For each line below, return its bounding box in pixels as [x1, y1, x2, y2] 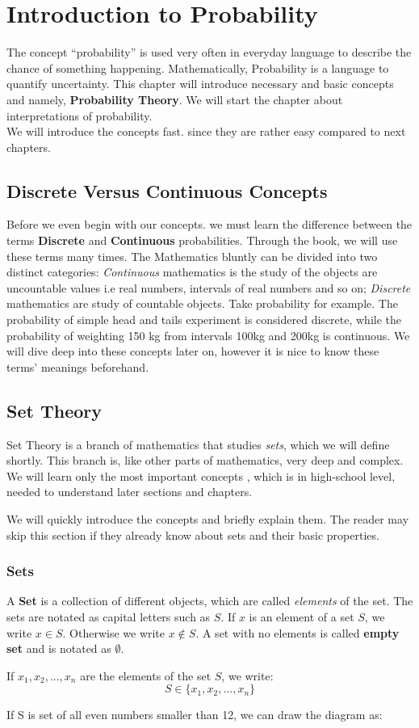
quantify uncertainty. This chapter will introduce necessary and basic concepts [6, 75, 394, 92]
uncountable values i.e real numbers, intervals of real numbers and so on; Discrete [6, 279, 411, 296]
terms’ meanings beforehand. [6, 358, 149, 375]
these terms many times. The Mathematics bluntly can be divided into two [6, 247, 378, 264]
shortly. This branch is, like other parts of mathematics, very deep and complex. [6, 452, 404, 469]
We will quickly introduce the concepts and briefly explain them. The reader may [6, 511, 409, 527]
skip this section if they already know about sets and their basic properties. [6, 526, 379, 543]
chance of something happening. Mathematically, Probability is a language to [6, 59, 389, 76]
